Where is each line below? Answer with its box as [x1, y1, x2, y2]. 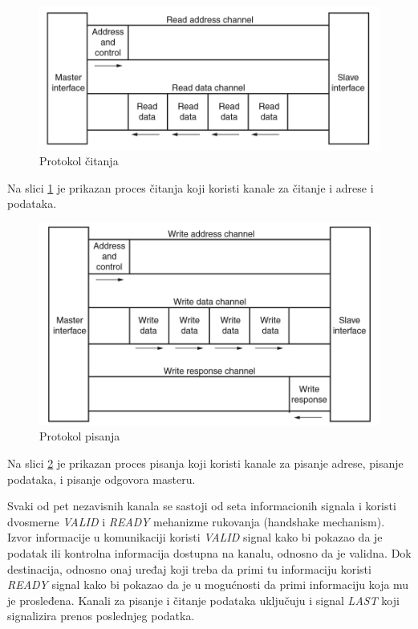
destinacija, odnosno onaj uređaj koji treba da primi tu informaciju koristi [7, 560, 371, 577]
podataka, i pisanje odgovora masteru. [7, 470, 196, 487]
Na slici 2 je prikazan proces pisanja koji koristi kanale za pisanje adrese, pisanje [7, 455, 404, 472]
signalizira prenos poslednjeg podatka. [7, 607, 195, 624]
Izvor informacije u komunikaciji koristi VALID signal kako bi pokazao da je [7, 529, 383, 546]
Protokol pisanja [39, 428, 120, 444]
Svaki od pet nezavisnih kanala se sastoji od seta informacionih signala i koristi [7, 497, 396, 514]
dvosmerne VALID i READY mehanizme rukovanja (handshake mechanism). [7, 513, 385, 530]
